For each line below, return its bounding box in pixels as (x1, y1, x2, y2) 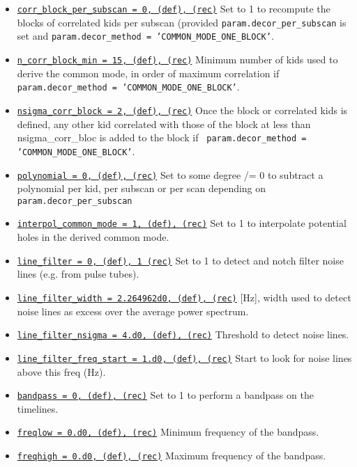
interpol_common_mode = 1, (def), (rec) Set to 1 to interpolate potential (17, 216, 347, 230)
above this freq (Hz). (17, 364, 106, 379)
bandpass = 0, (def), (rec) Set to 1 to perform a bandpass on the (17, 388, 314, 402)
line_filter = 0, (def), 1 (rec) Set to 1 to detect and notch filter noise (17, 253, 344, 267)
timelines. (17, 401, 59, 415)
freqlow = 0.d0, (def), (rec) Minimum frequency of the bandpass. (17, 425, 319, 439)
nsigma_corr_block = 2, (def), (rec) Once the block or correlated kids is (17, 102, 348, 117)
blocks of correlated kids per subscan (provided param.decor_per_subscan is (17, 15, 347, 29)
